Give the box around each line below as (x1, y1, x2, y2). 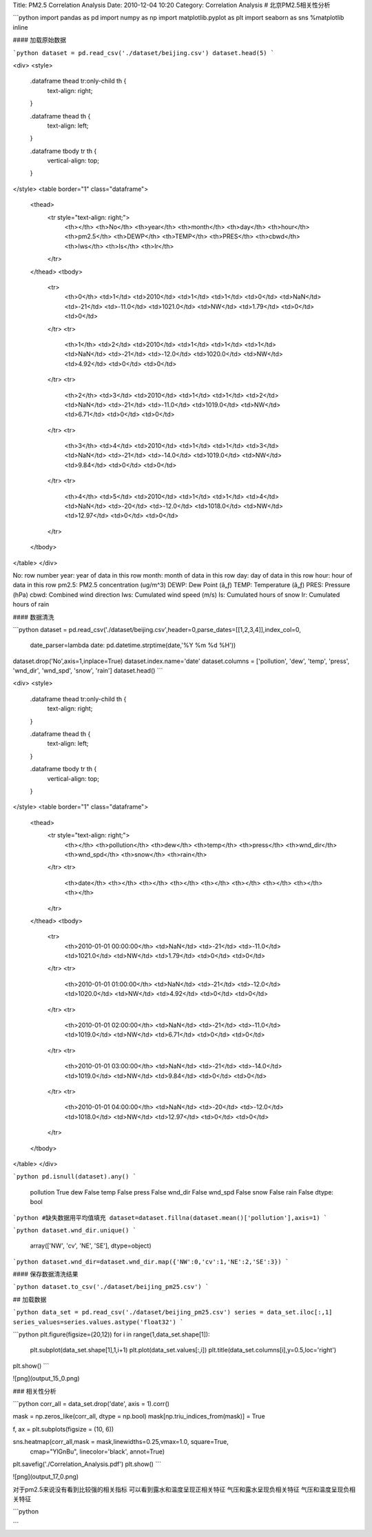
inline (12, 23, 28, 31)
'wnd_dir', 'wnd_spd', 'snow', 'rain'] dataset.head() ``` (12, 666, 163, 675)
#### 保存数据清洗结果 (12, 1270, 79, 1279)
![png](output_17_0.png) (12, 1472, 79, 1481)
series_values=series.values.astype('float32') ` (12, 1318, 184, 1326)
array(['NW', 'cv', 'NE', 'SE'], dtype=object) (30, 1241, 152, 1250)
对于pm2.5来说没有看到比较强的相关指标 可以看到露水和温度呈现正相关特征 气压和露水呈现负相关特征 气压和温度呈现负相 (12, 1485, 356, 1494)
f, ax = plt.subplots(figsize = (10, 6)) (12, 1425, 114, 1433)
